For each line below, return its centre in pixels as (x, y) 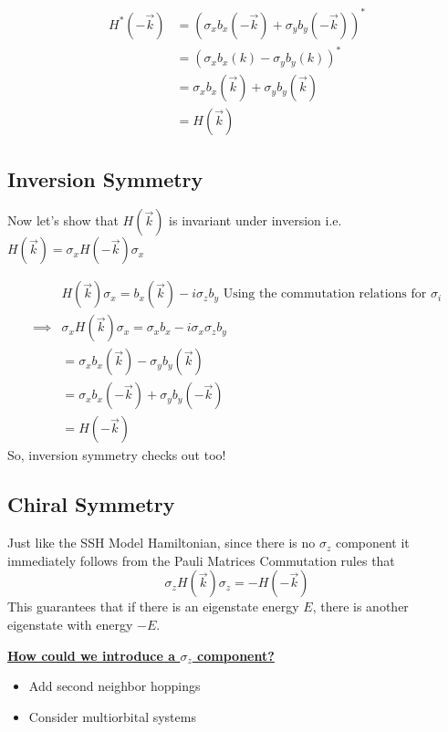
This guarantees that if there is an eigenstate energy (153, 607)
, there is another (360, 607)
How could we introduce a (92, 655)
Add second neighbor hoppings (115, 686)
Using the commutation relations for (325, 294)
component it (372, 543)
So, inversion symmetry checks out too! (117, 455)
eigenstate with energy (70, 625)
